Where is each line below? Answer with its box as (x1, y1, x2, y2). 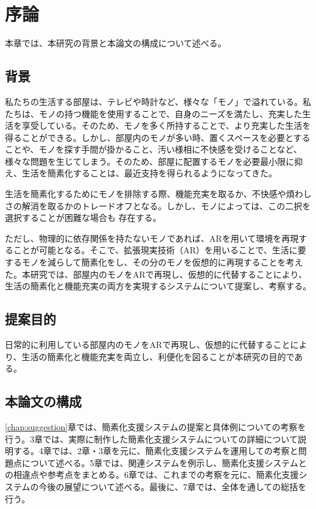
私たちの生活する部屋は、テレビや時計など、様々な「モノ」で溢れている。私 (5, 95, 311, 107)
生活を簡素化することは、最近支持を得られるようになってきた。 (21, 167, 277, 179)
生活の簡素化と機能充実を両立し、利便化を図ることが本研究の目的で (21, 350, 295, 363)
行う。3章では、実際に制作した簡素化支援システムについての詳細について (5, 432, 298, 445)
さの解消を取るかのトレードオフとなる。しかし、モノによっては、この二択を (5, 199, 311, 212)
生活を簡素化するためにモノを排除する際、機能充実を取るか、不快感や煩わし (5, 187, 312, 200)
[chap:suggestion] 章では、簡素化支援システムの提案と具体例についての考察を (5, 421, 306, 433)
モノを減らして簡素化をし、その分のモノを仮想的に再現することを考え (21, 256, 303, 269)
